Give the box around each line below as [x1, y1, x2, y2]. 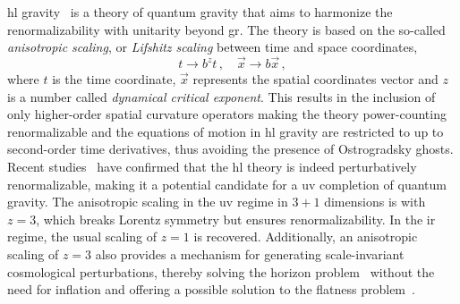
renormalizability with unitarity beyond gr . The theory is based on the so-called [7, 20, 446, 38]
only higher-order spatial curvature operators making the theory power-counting [7, 105, 447, 123]
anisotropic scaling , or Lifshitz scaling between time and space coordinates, [7, 38, 418, 56]
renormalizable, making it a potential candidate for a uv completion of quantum [7, 174, 447, 193]
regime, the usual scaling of [7, 227, 158, 246]
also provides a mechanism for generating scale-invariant [95, 244, 405, 263]
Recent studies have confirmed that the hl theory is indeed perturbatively [7, 156, 417, 175]
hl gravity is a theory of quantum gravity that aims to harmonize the [7, 3, 393, 21]
